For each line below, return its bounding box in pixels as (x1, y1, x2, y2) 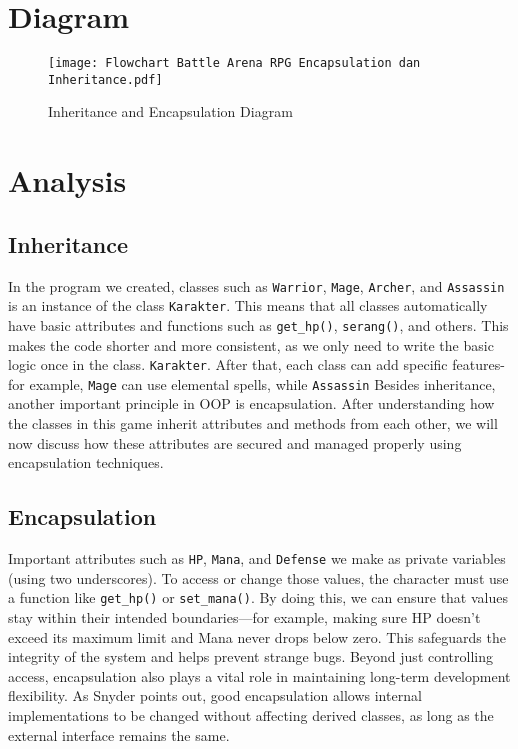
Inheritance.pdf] (48, 72, 163, 87)
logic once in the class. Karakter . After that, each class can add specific (8, 354, 448, 375)
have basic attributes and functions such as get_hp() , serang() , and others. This (8, 314, 509, 335)
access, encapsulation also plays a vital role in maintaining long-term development (8, 665, 511, 686)
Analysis (8, 160, 127, 201)
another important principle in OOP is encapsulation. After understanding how (8, 393, 495, 414)
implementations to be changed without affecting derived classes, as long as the (8, 704, 494, 725)
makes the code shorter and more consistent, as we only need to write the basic (8, 334, 494, 355)
